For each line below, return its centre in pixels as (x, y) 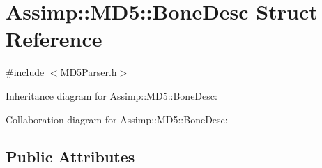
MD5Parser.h (89, 72)
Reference (54, 39)
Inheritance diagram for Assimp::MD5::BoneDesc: (112, 95)
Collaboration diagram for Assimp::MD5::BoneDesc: (117, 119)
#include (25, 72)
